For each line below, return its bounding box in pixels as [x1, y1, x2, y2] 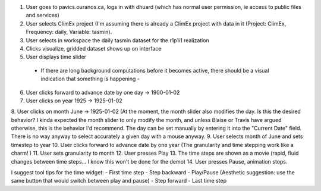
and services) [26, 12, 59, 19]
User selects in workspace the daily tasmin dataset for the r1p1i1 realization [26, 36, 209, 44]
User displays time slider [26, 54, 86, 61]
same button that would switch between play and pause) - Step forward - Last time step [11, 177, 227, 184]
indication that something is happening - [40, 75, 140, 83]
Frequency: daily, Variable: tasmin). [26, 29, 112, 36]
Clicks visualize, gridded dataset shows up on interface [26, 45, 162, 52]
